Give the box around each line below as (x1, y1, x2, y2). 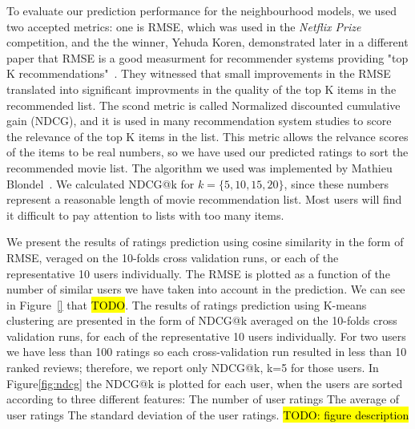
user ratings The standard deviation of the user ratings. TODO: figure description (6, 406, 409, 423)
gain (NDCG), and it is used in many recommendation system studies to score (6, 112, 392, 129)
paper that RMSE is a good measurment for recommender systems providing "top (6, 49, 409, 66)
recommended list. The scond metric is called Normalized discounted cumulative (6, 96, 401, 113)
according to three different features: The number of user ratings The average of (6, 391, 400, 407)
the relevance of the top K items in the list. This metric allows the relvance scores (6, 127, 409, 144)
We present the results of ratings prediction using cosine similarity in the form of (6, 233, 404, 250)
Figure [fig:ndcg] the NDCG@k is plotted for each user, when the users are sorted (6, 374, 403, 391)
